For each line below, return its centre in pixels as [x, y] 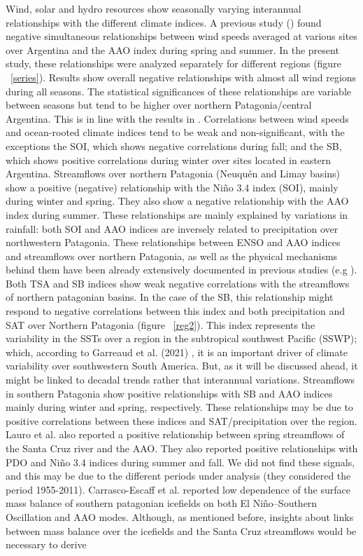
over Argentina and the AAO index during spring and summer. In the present [172, 49]
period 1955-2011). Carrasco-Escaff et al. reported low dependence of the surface [178, 489]
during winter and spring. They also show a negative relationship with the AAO [177, 201]
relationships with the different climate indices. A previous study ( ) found [164, 22]
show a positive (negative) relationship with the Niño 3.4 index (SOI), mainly [172, 187]
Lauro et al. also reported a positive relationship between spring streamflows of [175, 434]
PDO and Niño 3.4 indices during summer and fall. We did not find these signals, [180, 462]
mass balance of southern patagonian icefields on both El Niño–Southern [162, 503]
